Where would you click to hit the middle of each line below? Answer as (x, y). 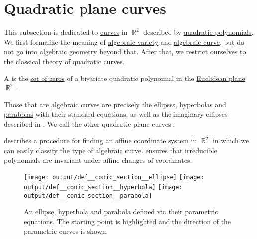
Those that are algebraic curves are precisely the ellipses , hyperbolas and (115, 104)
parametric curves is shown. (66, 231)
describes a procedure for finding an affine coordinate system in (101, 140)
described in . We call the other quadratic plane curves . (90, 123)
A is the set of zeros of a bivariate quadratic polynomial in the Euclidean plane (125, 78)
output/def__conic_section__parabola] (88, 196)
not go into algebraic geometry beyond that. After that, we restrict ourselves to (125, 51)
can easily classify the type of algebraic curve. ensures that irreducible (111, 150)
